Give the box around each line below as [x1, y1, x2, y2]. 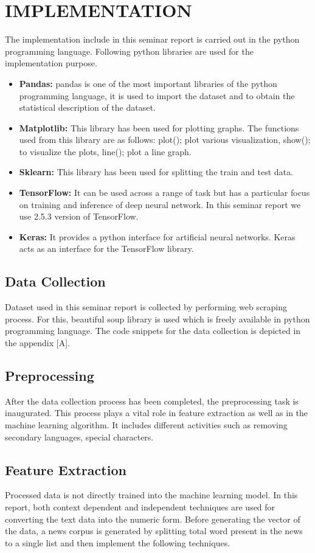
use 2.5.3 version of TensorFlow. [19, 210, 139, 223]
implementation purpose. [5, 57, 97, 69]
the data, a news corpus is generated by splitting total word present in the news [5, 524, 303, 537]
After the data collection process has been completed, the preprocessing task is [5, 394, 299, 407]
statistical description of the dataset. [19, 101, 156, 114]
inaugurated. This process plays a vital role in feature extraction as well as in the [5, 406, 308, 419]
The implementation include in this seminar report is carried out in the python [5, 33, 300, 46]
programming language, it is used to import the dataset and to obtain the [19, 89, 295, 102]
